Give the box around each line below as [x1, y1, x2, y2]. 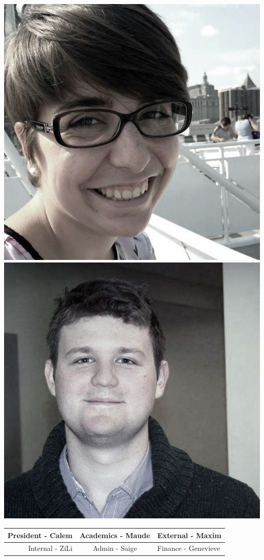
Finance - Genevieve [157, 543, 220, 553]
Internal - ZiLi [28, 543, 73, 553]
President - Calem [8, 530, 73, 540]
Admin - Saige [92, 543, 137, 553]
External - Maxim [157, 530, 221, 540]
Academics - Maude [79, 530, 150, 540]
